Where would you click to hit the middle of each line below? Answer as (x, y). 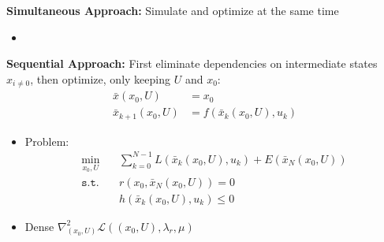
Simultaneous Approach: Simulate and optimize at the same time (173, 10)
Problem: (47, 141)
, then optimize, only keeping (100, 78)
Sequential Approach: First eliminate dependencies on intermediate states (192, 63)
